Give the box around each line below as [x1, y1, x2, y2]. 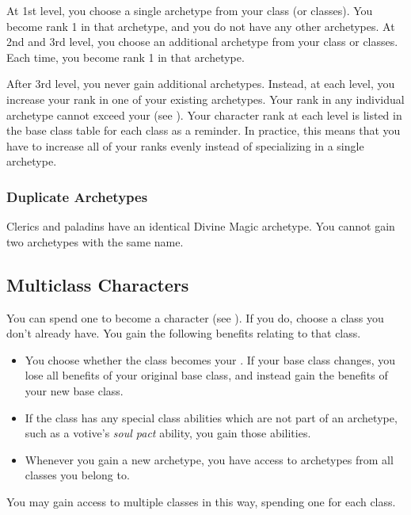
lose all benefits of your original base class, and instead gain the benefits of [25, 367, 388, 383]
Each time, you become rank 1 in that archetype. [6, 48, 245, 65]
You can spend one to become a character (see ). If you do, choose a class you [6, 309, 384, 326]
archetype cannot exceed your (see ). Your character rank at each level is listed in [6, 106, 402, 123]
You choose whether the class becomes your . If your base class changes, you [25, 351, 396, 368]
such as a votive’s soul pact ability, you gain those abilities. [25, 425, 311, 441]
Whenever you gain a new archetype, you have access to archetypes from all [25, 451, 394, 467]
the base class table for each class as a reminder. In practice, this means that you [6, 122, 401, 139]
